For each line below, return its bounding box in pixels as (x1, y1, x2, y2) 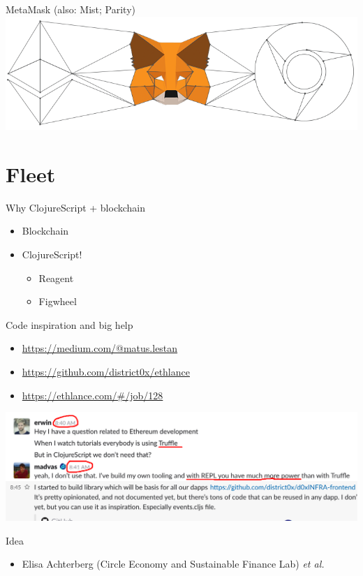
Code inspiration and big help (6, 317, 133, 332)
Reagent (38, 270, 74, 285)
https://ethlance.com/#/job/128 (22, 387, 163, 402)
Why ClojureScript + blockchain (6, 200, 146, 214)
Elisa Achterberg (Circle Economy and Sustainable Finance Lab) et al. (22, 556, 325, 571)
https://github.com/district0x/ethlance (22, 364, 190, 378)
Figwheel (38, 294, 77, 309)
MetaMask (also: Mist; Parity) (6, 2, 135, 16)
